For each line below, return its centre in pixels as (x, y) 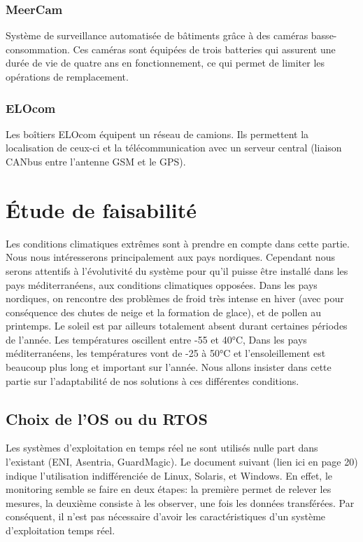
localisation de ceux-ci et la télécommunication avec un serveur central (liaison (174, 148)
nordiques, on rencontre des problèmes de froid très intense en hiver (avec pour (175, 298)
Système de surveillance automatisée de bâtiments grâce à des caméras (157, 35)
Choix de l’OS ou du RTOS (107, 418)
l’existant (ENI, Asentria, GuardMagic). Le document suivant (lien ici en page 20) (182, 462)
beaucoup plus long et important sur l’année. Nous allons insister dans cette (169, 367)
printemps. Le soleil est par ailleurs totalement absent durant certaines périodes (177, 326)
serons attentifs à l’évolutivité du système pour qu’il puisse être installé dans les (177, 270)
